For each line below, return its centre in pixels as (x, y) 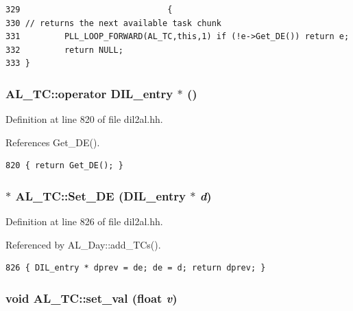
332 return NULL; (64, 50)
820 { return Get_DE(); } (64, 166)
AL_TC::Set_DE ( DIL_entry (100, 195)
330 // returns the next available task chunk (113, 23)
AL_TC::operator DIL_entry (89, 93)
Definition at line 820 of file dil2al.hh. (84, 119)
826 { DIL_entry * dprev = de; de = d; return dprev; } (136, 268)
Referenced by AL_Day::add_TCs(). (83, 244)
